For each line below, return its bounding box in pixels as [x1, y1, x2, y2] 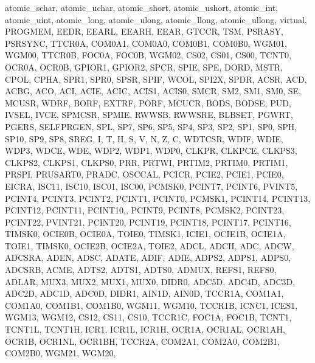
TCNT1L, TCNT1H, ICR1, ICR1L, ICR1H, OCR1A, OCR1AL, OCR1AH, [5, 323, 285, 336]
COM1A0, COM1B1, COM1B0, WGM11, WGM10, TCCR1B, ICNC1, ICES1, [5, 299, 298, 311]
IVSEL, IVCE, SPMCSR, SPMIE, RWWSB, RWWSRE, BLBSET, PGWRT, [5, 108, 293, 121]
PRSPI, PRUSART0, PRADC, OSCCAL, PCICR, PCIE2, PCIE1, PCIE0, [5, 168, 284, 181]
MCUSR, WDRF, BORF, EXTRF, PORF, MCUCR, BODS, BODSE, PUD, [5, 96, 291, 109]
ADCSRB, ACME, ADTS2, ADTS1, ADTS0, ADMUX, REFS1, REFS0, [5, 263, 277, 276]
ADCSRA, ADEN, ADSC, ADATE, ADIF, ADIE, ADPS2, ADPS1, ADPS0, [5, 251, 291, 264]
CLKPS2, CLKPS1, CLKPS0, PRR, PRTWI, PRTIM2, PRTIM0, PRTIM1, [5, 156, 288, 168]
